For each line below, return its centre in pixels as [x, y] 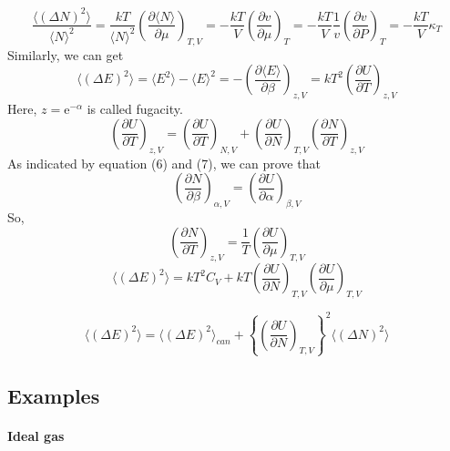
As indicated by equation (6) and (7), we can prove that [164, 163]
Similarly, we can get [66, 54]
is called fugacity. [135, 109]
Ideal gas [36, 436]
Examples [54, 396]
